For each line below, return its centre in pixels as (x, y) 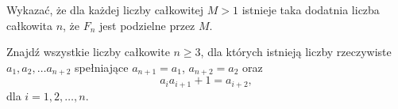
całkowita (29, 25)
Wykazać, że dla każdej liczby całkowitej (105, 9)
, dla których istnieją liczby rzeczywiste (296, 52)
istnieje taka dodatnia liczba (311, 9)
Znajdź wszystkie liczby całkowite (88, 52)
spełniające (102, 67)
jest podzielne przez (147, 25)
